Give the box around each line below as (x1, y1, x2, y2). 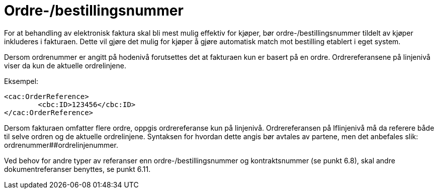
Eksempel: (4, 76, 39, 85)
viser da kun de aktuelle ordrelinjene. (4, 61, 126, 70)
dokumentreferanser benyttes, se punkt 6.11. (4, 164, 151, 173)
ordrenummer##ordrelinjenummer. (4, 140, 118, 149)
